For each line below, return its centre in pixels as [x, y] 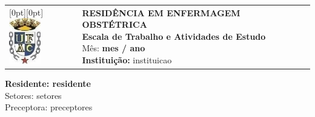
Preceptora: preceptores [49, 107]
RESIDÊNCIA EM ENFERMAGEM [161, 12]
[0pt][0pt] [26, 12]
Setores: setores [33, 95]
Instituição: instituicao [127, 60]
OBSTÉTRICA [114, 24]
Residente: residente [48, 84]
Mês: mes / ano [114, 48]
